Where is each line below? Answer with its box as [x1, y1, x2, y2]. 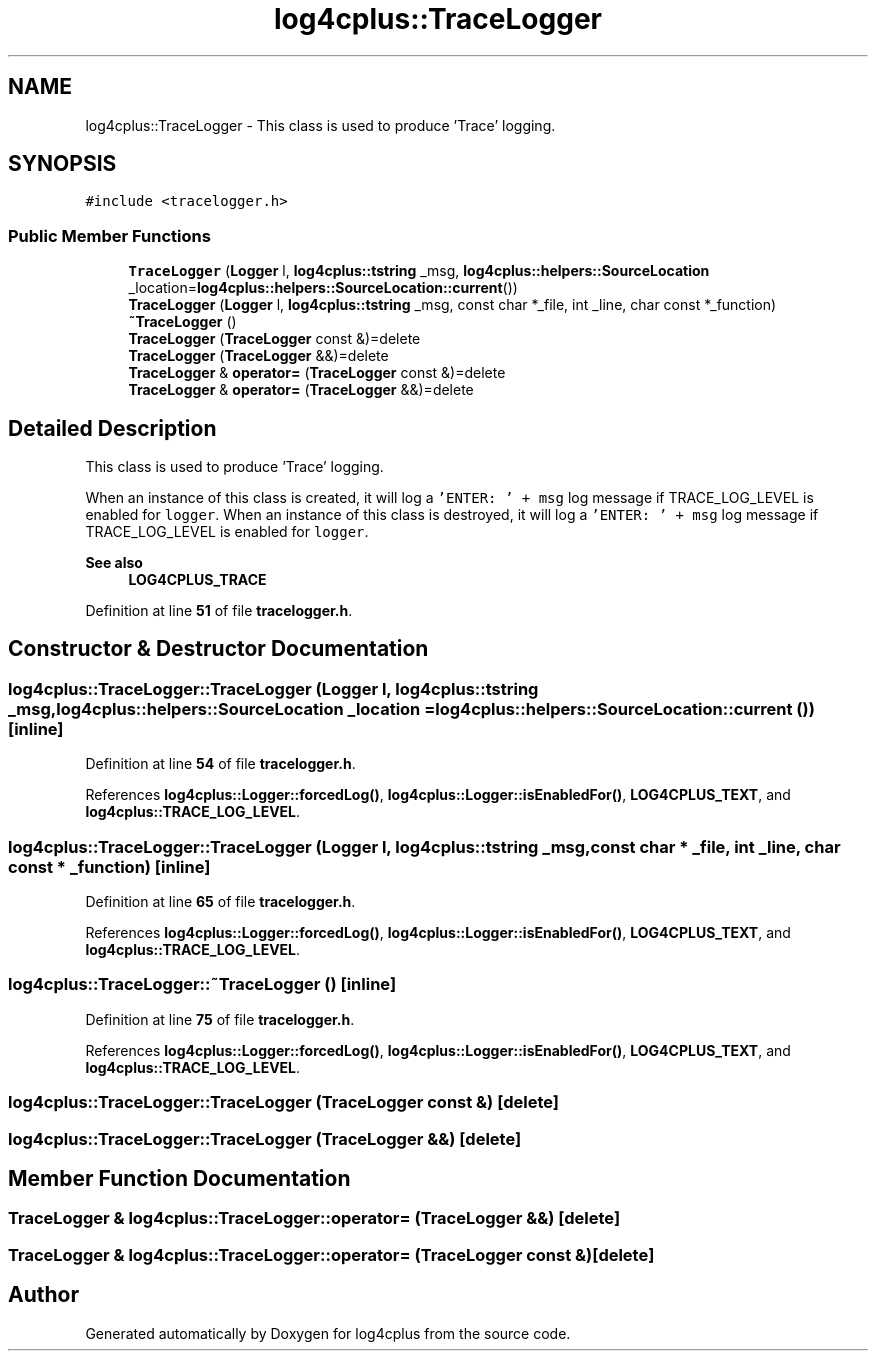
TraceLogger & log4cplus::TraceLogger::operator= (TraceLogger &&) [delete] [8, 1208, 621, 1229]
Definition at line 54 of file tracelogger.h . [85, 755, 356, 773]
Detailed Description [8, 415, 217, 441]
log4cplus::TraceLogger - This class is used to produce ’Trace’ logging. [85, 116, 556, 134]
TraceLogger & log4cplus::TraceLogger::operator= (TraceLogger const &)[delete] [8, 1244, 655, 1265]
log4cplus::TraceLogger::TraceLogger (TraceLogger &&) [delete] [8, 1128, 522, 1149]
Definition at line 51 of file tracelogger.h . [85, 602, 353, 620]
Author [8, 1282, 79, 1308]
